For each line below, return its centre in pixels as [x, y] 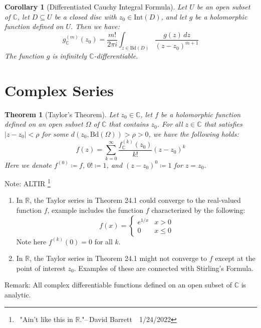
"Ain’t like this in [46, 319]
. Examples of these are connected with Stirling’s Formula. [164, 268]
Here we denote [28, 165]
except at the [235, 258]
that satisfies [223, 124]
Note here [31, 241]
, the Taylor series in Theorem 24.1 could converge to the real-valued [135, 200]
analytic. [18, 295]
